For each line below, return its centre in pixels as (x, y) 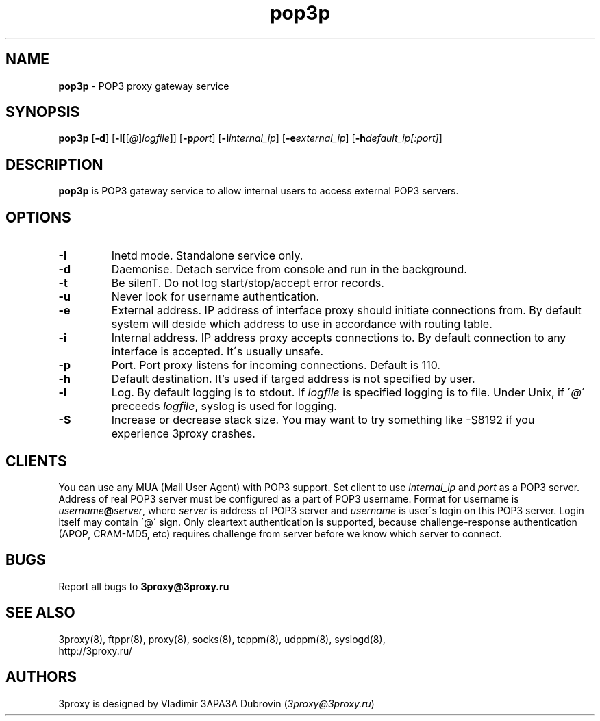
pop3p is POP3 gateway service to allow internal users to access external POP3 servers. (259, 191)
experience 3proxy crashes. (183, 434)
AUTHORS (41, 677)
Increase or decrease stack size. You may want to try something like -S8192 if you (323, 420)
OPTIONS (38, 217)
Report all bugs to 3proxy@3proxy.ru (144, 586)
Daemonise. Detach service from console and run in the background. (289, 269)
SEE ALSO (40, 613)
